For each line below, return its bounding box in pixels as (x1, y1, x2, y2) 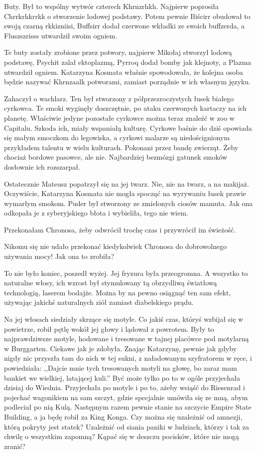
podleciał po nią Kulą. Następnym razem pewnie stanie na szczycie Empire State (4, 402, 252, 412)
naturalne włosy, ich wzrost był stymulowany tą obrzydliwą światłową (4, 277, 217, 288)
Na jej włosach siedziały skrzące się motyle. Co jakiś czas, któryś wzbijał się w (4, 314, 244, 324)
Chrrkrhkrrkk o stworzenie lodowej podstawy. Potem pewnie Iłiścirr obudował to (4, 10, 251, 21)
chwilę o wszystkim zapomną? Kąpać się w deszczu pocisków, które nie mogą (4, 431, 240, 442)
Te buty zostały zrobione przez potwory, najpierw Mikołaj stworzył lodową (4, 47, 232, 57)
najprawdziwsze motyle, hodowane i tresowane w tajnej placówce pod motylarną (4, 333, 249, 344)
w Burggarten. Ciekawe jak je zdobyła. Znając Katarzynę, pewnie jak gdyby (4, 343, 237, 353)
